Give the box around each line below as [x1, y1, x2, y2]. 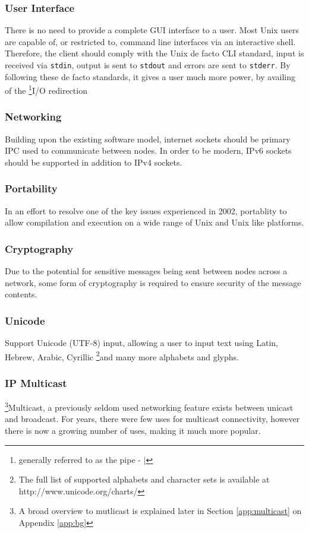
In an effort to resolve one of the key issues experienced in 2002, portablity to [5, 204, 287, 217]
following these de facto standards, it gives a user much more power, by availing [5, 70, 295, 83]
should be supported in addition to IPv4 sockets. [5, 156, 182, 168]
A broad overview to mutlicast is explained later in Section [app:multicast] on [18, 505, 302, 517]
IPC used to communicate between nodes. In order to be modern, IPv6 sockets [5, 144, 292, 157]
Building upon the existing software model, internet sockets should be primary [5, 132, 291, 145]
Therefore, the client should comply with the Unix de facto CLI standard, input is [5, 47, 304, 59]
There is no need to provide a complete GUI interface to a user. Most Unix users [5, 24, 299, 36]
